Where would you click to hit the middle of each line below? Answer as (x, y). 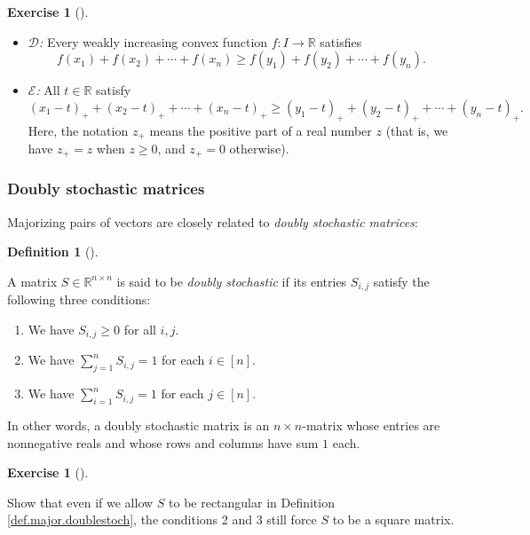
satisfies (341, 41)
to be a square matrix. (393, 519)
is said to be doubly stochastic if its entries (232, 281)
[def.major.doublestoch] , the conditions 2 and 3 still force (162, 519)
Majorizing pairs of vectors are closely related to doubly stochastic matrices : (213, 221)
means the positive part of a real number (261, 130)
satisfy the (401, 281)
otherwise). (259, 149)
